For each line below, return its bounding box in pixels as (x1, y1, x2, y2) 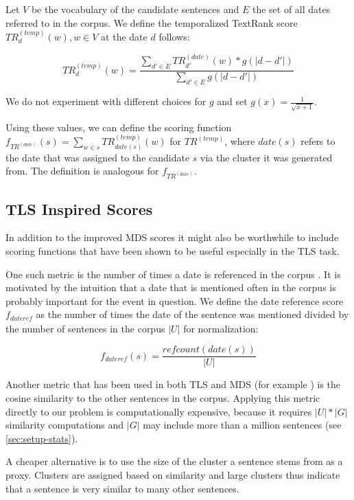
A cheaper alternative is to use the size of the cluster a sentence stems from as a (5, 454, 343, 468)
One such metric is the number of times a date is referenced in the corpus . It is (5, 266, 341, 281)
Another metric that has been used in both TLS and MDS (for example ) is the (5, 377, 341, 391)
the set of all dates (252, 2, 331, 16)
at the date (101, 30, 147, 43)
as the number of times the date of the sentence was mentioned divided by (36, 307, 349, 321)
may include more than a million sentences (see (143, 418, 342, 432)
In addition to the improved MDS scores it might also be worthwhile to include (5, 230, 339, 245)
